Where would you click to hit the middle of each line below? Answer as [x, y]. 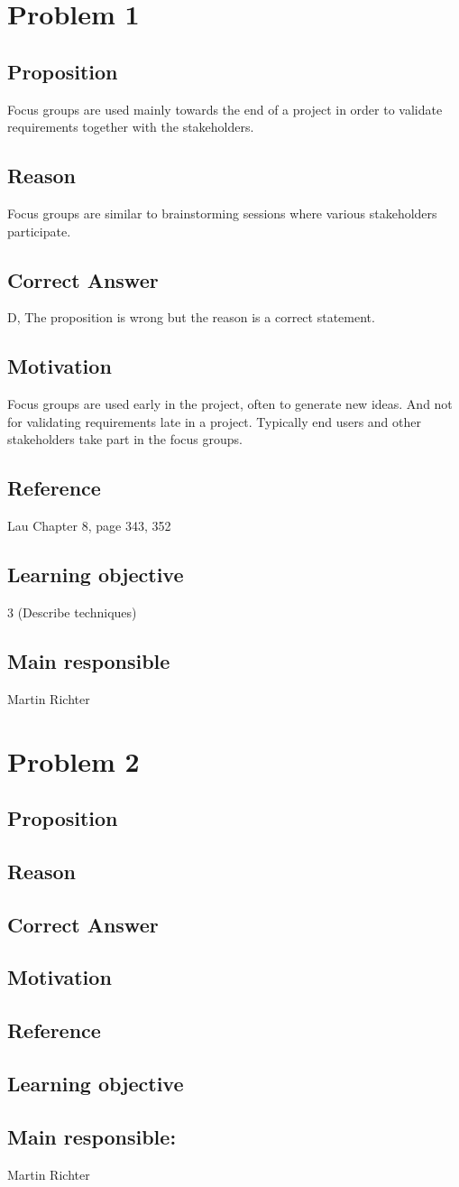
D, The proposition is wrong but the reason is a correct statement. [191, 317]
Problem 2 [73, 760]
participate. [39, 231]
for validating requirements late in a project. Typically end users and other [214, 421]
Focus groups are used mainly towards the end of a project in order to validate [225, 109]
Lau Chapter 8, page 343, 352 [89, 526]
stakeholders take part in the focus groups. [125, 439]
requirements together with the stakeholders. [131, 127]
